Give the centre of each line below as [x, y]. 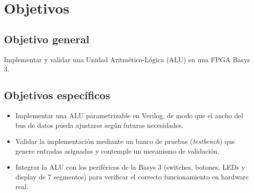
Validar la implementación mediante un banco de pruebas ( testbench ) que [125, 141]
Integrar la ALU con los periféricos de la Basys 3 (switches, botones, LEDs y [130, 167]
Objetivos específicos [57, 95]
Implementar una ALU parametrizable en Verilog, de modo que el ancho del [129, 115]
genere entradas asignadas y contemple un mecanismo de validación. [117, 150]
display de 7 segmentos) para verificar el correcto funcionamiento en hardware [132, 176]
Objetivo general [47, 39]
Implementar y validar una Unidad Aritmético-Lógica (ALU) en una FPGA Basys [127, 59]
